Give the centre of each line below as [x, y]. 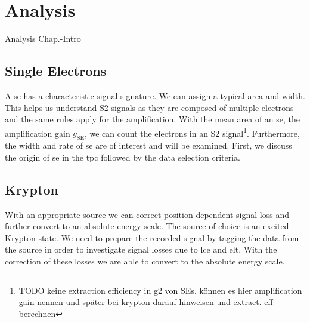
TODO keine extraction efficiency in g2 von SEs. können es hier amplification [160, 290]
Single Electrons [56, 71]
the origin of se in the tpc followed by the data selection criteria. [123, 157]
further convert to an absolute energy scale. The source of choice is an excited [147, 226]
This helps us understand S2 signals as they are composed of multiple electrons [149, 107]
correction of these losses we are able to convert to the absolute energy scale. [145, 261]
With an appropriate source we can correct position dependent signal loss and [147, 214]
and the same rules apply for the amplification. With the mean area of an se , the [153, 119]
